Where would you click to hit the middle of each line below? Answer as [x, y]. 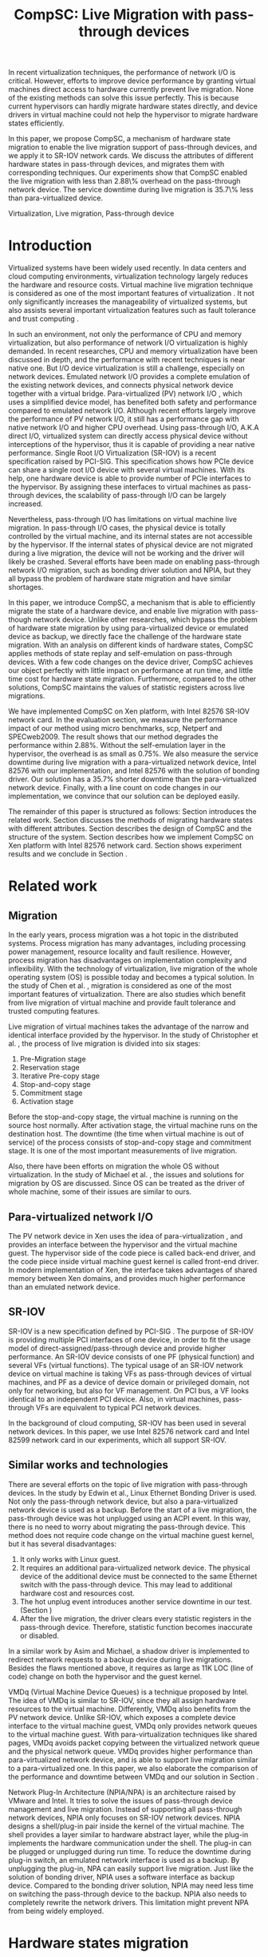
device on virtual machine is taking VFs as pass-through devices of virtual [130, 1374]
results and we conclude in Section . [68, 854]
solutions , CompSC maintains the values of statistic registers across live [127, 687]
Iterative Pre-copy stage [59, 1076]
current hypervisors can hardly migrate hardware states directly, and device [133, 106]
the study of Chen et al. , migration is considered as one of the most [120, 986]
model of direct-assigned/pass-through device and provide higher [117, 1348]
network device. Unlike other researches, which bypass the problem [145, 619]
